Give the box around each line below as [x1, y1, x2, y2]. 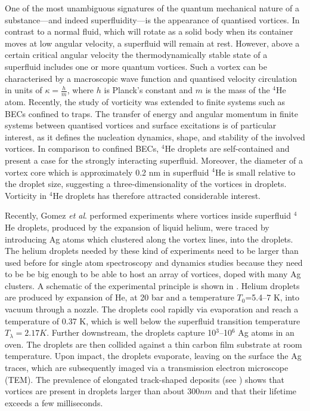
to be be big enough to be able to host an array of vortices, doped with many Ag [5, 268, 301, 280]
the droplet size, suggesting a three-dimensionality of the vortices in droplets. [5, 177, 287, 190]
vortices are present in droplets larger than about [5, 385, 185, 397]
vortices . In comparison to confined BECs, [5, 142, 159, 155]
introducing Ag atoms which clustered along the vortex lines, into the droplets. [5, 232, 293, 245]
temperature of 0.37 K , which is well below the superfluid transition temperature [5, 314, 300, 327]
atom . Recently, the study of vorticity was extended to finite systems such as [5, 95, 286, 108]
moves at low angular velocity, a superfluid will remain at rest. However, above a [5, 36, 300, 49]
